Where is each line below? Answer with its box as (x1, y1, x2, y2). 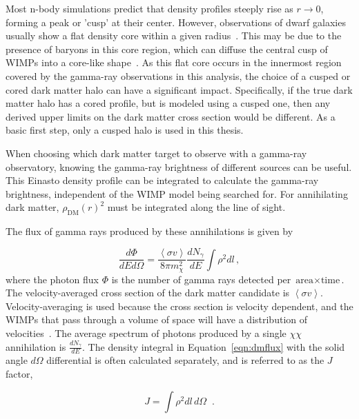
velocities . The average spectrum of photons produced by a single (6, 326, 287, 340)
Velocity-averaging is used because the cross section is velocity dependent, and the (6, 298, 353, 313)
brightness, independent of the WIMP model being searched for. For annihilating (6, 186, 348, 201)
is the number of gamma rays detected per (111, 272, 291, 286)
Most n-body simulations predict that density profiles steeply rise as (6, 1, 293, 15)
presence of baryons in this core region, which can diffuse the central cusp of (6, 41, 328, 56)
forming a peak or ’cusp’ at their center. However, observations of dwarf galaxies (6, 14, 346, 29)
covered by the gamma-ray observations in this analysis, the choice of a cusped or (6, 68, 351, 83)
